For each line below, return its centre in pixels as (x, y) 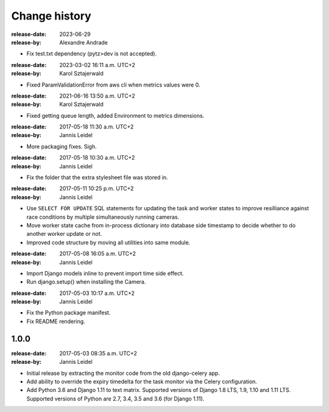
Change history (51, 16)
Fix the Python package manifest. (69, 313)
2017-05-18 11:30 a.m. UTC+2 (97, 127)
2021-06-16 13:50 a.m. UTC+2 (97, 96)
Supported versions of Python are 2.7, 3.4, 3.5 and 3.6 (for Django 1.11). (115, 399)
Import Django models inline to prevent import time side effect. (105, 273)
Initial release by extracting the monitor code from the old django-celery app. (123, 373)
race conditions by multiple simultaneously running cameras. (103, 217)
